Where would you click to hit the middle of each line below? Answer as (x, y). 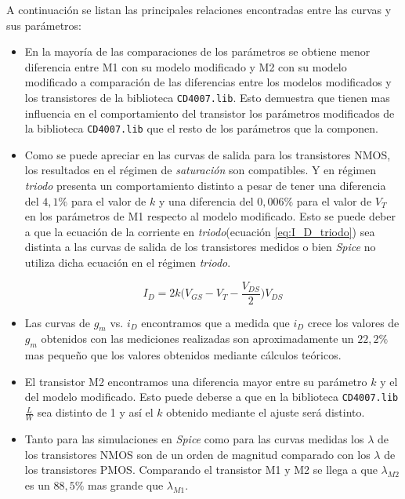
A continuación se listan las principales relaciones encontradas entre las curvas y (199, 9)
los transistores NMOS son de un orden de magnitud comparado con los (197, 454)
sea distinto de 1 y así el (95, 412)
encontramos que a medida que (215, 322)
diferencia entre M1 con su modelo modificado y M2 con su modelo (186, 66)
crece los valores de (353, 322)
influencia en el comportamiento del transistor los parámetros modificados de (210, 113)
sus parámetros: (44, 25)
